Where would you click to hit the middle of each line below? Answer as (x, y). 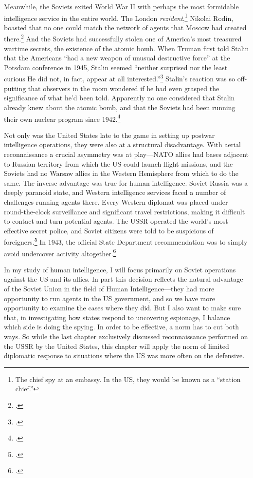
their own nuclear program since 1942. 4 (62, 118)
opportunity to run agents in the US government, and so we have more (109, 298)
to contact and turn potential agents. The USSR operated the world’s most (116, 221)
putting (15, 88)
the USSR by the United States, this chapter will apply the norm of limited (117, 346)
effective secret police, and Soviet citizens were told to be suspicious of (109, 230)
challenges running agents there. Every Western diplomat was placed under (116, 201)
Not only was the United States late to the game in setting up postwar (109, 135)
